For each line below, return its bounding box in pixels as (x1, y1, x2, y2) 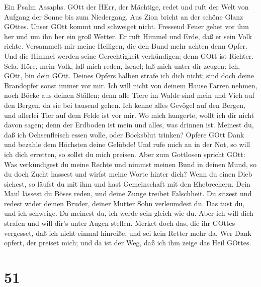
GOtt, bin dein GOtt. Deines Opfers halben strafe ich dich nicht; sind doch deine (4, 70, 254, 81)
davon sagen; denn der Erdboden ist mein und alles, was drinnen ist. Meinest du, (4, 119, 254, 130)
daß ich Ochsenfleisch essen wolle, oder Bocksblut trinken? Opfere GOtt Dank (4, 129, 244, 139)
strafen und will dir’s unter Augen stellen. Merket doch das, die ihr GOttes (4, 218, 235, 228)
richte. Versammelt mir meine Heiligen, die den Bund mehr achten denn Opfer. (4, 41, 247, 51)
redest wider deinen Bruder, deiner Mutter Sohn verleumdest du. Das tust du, (4, 198, 245, 208)
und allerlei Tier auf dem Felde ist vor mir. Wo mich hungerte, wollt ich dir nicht (4, 109, 254, 120)
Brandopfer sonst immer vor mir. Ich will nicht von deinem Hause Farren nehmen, (4, 80, 257, 90)
